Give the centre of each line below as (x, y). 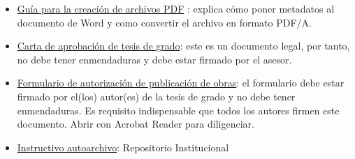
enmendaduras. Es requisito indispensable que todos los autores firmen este (178, 110)
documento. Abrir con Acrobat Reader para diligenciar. (136, 124)
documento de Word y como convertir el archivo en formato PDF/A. (164, 22)
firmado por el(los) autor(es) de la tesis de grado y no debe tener (156, 96)
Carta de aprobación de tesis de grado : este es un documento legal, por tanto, (183, 46)
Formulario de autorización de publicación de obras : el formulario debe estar (181, 83)
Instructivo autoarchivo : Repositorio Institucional (123, 147)
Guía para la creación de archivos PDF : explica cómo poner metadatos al (176, 8)
